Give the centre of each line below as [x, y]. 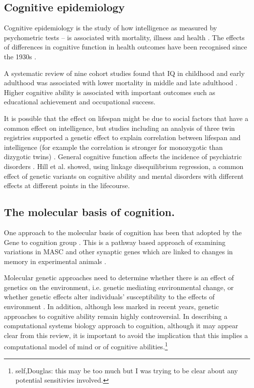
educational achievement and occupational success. [80, 102]
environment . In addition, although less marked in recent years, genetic [112, 306]
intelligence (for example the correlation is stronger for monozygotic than [113, 147]
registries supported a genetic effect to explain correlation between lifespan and [122, 137]
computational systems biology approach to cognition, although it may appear [121, 326]
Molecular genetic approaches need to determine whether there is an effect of [119, 278]
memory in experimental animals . [55, 261]
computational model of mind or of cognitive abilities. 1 [86, 346]
